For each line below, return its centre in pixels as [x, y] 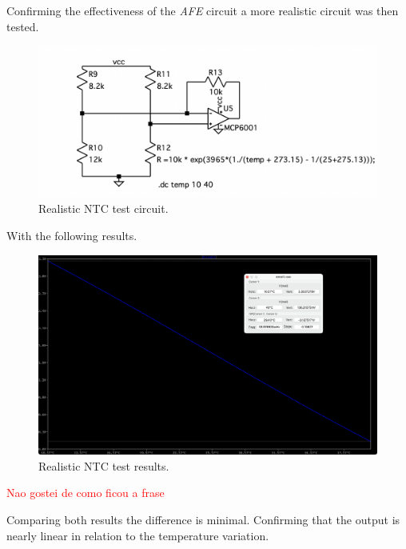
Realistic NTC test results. [104, 465]
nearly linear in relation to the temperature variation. [138, 535]
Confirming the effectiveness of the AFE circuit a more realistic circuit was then [203, 10]
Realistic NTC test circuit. [103, 208]
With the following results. [72, 236]
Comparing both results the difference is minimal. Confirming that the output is [203, 520]
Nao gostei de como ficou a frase [86, 493]
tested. [23, 26]
